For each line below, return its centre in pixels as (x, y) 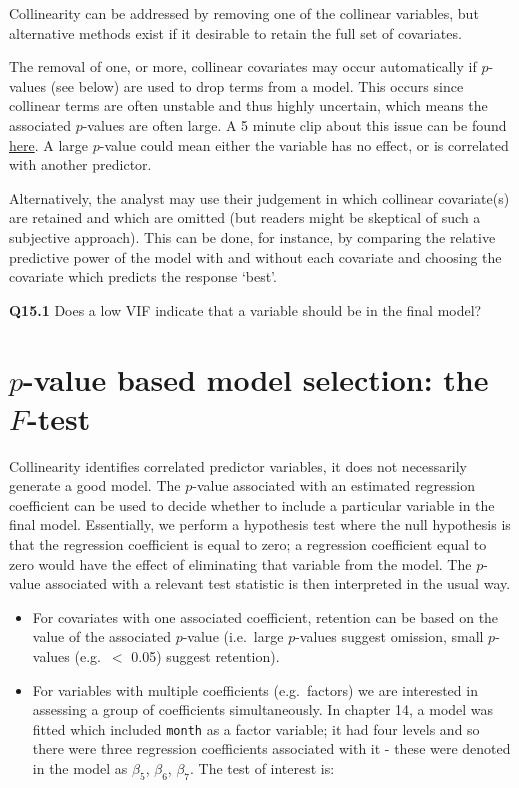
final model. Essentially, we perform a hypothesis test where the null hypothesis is (260, 524)
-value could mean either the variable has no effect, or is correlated (304, 144)
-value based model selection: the (256, 378)
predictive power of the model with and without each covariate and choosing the (255, 256)
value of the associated (101, 636)
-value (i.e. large (233, 636)
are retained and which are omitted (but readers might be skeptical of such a (245, 217)
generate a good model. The (95, 485)
